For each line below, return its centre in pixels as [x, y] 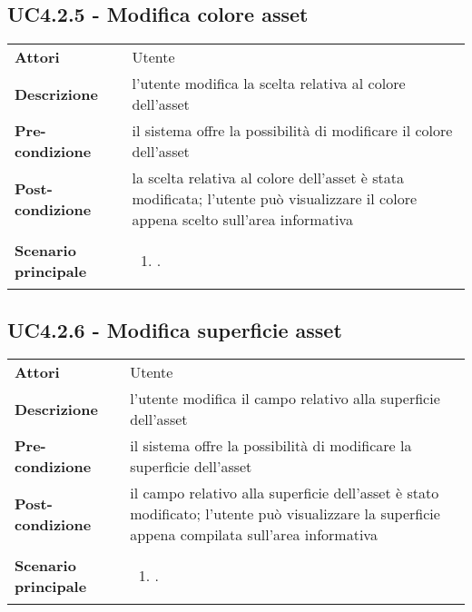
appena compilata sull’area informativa [254, 535]
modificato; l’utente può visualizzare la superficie [285, 514]
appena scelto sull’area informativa [242, 220]
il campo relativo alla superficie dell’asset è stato [285, 493]
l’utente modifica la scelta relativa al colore [269, 84]
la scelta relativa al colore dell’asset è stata [268, 178]
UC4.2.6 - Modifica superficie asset [175, 329]
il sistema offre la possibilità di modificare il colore [292, 131]
